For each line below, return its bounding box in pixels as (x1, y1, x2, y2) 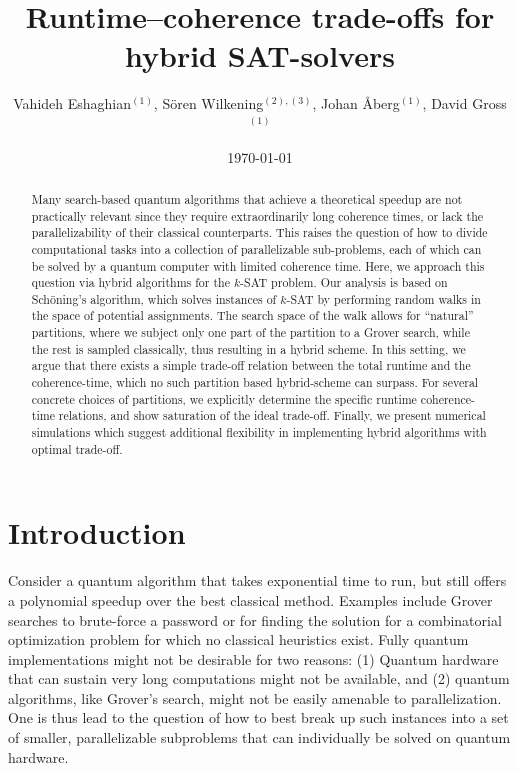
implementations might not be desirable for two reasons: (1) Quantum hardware (8, 648, 499, 669)
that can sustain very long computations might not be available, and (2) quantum (8, 668, 510, 689)
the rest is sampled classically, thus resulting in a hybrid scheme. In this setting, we (31, 340, 466, 357)
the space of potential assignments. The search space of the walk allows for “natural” (31, 307, 474, 324)
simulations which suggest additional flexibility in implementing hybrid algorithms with (31, 424, 487, 441)
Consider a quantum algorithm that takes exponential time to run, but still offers (8, 570, 507, 591)
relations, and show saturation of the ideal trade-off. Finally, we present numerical (58, 407, 486, 424)
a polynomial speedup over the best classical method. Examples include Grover (8, 589, 493, 610)
